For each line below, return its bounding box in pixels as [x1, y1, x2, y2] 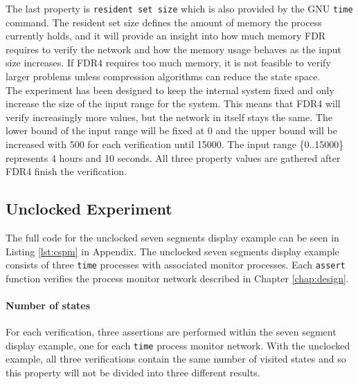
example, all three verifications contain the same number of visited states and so [6, 351, 346, 366]
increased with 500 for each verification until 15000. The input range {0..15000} [6, 137, 344, 151]
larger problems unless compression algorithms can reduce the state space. [6, 69, 321, 84]
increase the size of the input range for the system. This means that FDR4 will [6, 96, 341, 111]
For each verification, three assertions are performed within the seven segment [6, 324, 337, 339]
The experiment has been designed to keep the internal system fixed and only [6, 82, 334, 97]
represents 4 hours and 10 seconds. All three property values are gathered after [6, 150, 341, 165]
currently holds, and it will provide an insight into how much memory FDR [6, 28, 326, 43]
